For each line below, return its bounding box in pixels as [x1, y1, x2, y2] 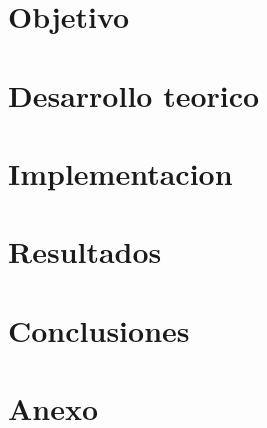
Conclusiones [8, 309, 190, 350]
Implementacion [8, 152, 233, 193]
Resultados [8, 231, 162, 272]
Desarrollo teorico [8, 74, 260, 115]
